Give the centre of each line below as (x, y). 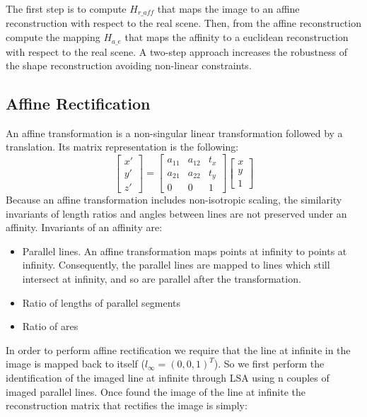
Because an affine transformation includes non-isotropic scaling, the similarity (174, 200)
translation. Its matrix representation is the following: (122, 147)
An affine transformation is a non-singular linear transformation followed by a (174, 133)
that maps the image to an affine (228, 8)
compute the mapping (53, 37)
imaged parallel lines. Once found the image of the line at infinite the (156, 391)
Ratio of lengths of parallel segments (101, 302)
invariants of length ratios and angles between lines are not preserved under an (176, 213)
